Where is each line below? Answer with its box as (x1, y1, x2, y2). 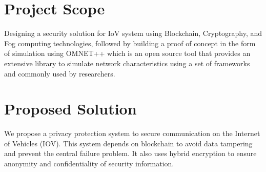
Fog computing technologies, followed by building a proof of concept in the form (4, 37, 256, 48)
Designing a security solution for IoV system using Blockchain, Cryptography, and (4, 28, 262, 39)
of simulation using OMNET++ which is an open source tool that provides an (4, 48, 251, 59)
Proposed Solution (4, 98, 137, 119)
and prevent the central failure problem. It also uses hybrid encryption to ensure (4, 148, 257, 159)
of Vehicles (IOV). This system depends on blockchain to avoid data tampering (4, 138, 253, 148)
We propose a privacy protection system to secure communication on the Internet (4, 128, 260, 139)
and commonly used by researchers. (4, 68, 115, 79)
